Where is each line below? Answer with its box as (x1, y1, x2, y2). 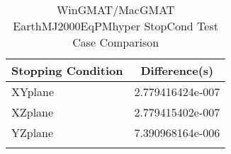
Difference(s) (140, 62, 214, 78)
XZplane (11, 104, 54, 120)
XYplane (11, 83, 55, 100)
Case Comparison (72, 34, 159, 50)
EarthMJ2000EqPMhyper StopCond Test (13, 18, 218, 34)
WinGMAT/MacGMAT (56, 1, 175, 18)
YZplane (11, 124, 54, 141)
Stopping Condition (11, 62, 123, 78)
